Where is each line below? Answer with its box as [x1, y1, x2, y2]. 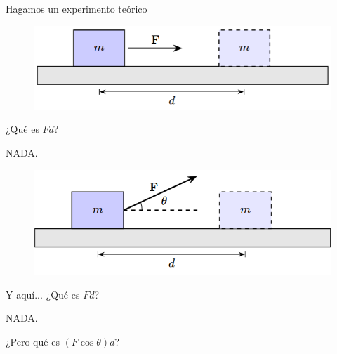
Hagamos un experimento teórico [6, 1, 147, 15]
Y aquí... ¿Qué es [6, 287, 80, 301]
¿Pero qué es [6, 334, 60, 349]
